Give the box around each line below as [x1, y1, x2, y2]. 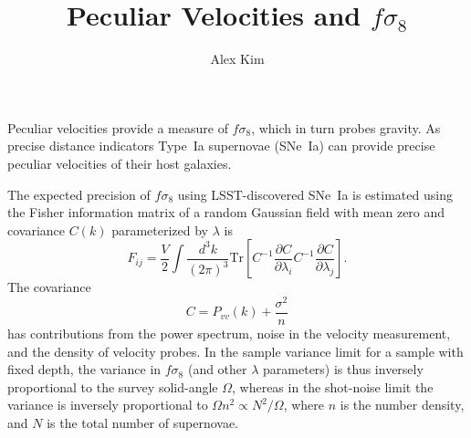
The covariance [7, 277, 91, 297]
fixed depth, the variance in [7, 360, 162, 379]
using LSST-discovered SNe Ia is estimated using [177, 184, 453, 203]
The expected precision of [7, 184, 151, 203]
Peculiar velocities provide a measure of [7, 118, 228, 137]
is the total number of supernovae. [47, 412, 238, 432]
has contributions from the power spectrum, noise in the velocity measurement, [7, 324, 451, 343]
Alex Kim [210, 49, 265, 68]
